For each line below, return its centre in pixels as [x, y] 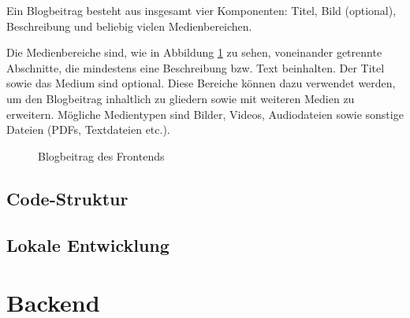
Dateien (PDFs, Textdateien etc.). [88, 129]
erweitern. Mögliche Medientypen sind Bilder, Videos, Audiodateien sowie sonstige [205, 114]
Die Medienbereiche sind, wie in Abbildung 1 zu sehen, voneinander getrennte [194, 52]
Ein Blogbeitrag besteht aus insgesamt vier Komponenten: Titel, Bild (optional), [201, 10]
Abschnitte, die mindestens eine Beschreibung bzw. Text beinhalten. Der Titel [196, 67]
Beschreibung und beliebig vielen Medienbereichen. [129, 26]
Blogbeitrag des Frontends [101, 155]
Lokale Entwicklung [88, 244]
